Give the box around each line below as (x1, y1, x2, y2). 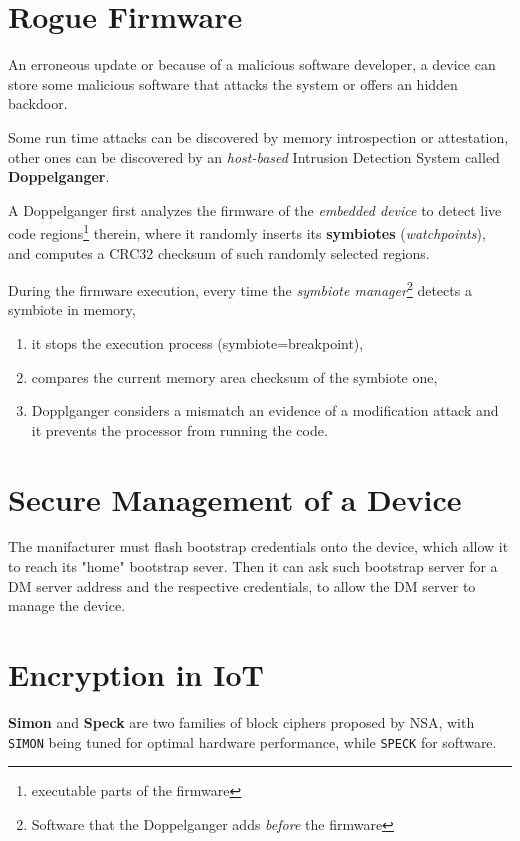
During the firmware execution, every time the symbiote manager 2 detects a (8, 277, 472, 300)
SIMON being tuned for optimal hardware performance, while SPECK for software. (8, 731, 497, 752)
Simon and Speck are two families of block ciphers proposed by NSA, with (8, 711, 475, 732)
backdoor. (8, 93, 68, 114)
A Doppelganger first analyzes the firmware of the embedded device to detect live (8, 199, 502, 220)
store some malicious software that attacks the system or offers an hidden (8, 73, 458, 94)
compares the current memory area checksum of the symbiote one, (31, 366, 438, 387)
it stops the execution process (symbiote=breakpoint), (31, 332, 364, 353)
